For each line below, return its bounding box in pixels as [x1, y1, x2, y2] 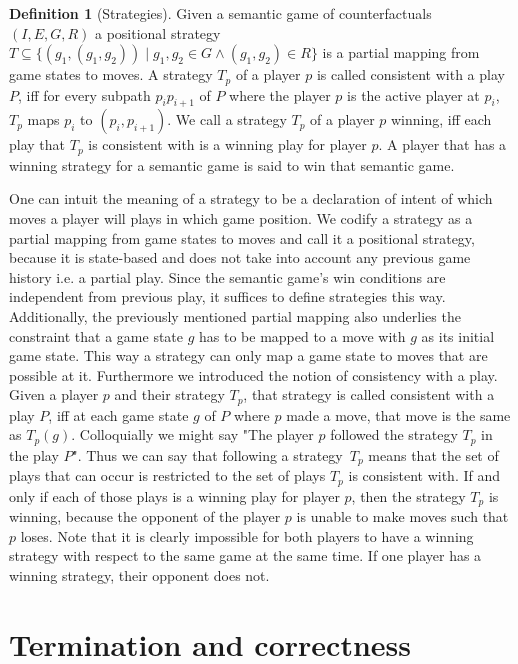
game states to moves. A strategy [9, 64, 213, 85]
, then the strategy [351, 485, 466, 506]
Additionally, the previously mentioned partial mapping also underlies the [9, 306, 461, 327]
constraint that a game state [9, 325, 184, 346]
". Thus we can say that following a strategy [72, 444, 343, 465]
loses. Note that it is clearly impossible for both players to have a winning [20, 525, 474, 546]
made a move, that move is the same [286, 404, 511, 425]
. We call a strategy [167, 109, 287, 130]
